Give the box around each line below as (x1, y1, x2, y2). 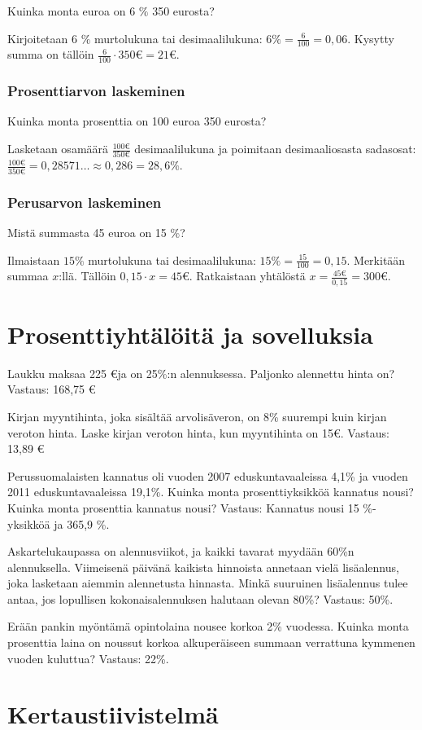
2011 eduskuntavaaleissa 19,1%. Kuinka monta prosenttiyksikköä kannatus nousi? (7, 483, 414, 500)
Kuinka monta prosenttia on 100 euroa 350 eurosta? (7, 112, 267, 130)
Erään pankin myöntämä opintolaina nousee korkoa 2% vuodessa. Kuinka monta (7, 618, 409, 635)
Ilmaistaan (7, 251, 60, 268)
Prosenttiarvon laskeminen (7, 81, 185, 101)
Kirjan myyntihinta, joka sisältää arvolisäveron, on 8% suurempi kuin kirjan (7, 407, 387, 424)
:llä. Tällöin (59, 267, 116, 284)
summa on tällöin (7, 46, 94, 63)
